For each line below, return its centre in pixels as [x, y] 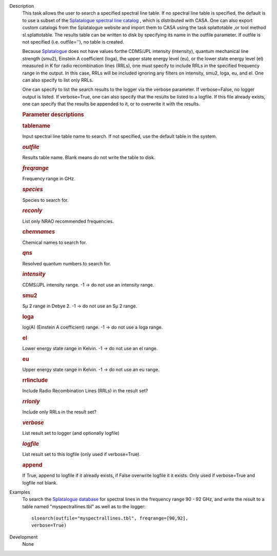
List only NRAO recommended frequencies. [68, 221]
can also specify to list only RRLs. [58, 80]
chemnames [39, 232]
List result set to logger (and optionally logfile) [71, 433]
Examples [20, 492]
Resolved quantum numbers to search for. [67, 263]
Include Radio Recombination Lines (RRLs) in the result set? [85, 391]
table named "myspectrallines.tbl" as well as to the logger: [84, 506]
